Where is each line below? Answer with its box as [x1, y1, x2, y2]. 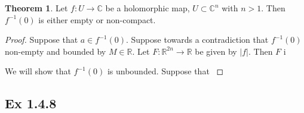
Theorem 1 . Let [5, 2, 68, 14]
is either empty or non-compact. [38, 13, 156, 26]
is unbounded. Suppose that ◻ [107, 65, 224, 77]
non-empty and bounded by [5, 45, 106, 57]
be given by [195, 45, 237, 57]
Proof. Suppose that [5, 33, 78, 46]
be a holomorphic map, [105, 2, 190, 14]
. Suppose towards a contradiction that [125, 33, 269, 46]
